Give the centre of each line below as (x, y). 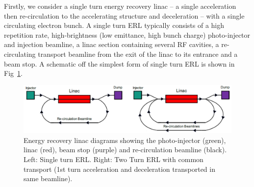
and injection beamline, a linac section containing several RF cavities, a (112, 44)
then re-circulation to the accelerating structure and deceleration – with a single (124, 15)
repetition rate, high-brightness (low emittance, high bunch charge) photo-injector (127, 35)
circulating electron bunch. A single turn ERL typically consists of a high (114, 25)
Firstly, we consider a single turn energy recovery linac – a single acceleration (120, 6)
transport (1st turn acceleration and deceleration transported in (119, 169)
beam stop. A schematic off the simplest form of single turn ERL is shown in (119, 63)
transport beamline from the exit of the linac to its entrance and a (138, 54)
